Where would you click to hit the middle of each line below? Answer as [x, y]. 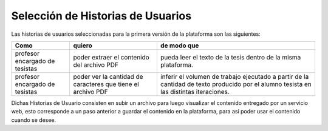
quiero [83, 45]
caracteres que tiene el [106, 84]
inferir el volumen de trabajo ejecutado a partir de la [234, 76]
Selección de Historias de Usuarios [101, 16]
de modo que [179, 45]
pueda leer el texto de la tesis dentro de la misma [231, 57]
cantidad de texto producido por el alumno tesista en [236, 84]
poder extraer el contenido [111, 57]
